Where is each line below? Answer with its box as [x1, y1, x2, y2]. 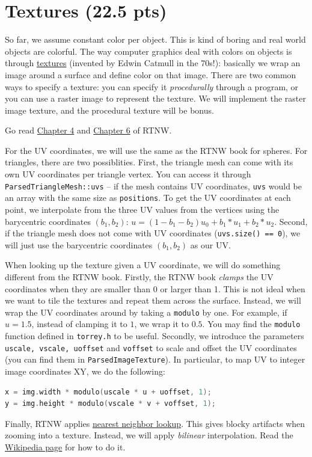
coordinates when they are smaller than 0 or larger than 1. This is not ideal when [5, 282, 305, 295]
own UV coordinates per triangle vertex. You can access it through [5, 168, 251, 180]
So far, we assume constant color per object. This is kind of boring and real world [5, 33, 306, 46]
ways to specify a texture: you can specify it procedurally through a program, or [5, 80, 299, 93]
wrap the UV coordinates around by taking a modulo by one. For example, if [5, 305, 287, 318]
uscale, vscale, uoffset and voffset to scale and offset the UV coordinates [5, 341, 297, 354]
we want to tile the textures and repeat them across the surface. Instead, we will [5, 294, 301, 307]
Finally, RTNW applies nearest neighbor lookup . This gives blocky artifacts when [5, 417, 305, 429]
